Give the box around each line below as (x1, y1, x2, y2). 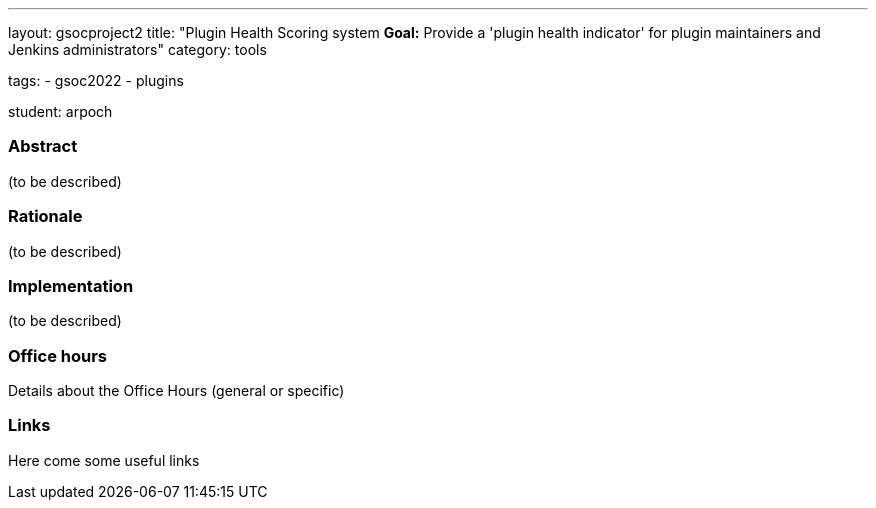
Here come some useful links (8, 451, 200, 469)
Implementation (8, 275, 134, 296)
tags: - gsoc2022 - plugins (8, 72, 184, 89)
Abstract (8, 136, 78, 157)
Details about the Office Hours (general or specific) (8, 382, 345, 399)
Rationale (8, 206, 83, 227)
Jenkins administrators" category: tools (8, 41, 267, 58)
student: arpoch (8, 103, 113, 120)
